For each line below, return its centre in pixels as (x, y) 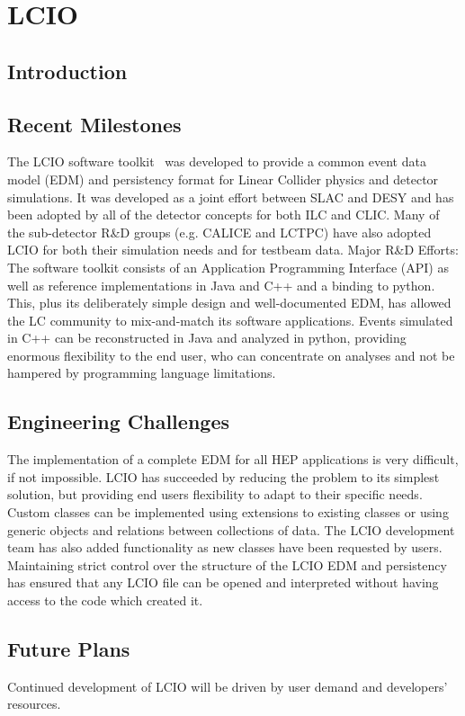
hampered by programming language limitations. (142, 373)
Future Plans (69, 649)
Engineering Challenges (118, 421)
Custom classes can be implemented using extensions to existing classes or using (228, 512)
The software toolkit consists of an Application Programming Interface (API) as (228, 267)
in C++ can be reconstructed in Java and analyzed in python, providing (207, 338)
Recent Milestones (94, 124)
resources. (34, 704)
